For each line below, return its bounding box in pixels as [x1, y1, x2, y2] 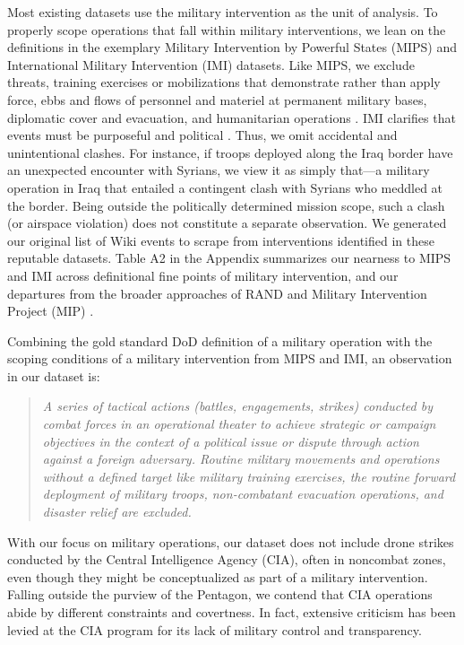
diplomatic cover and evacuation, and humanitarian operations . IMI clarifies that [7, 108, 456, 126]
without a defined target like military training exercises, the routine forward [42, 466, 456, 485]
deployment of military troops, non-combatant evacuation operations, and [42, 484, 443, 503]
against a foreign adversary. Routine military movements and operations [42, 449, 440, 468]
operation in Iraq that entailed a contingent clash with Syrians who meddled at [7, 178, 443, 196]
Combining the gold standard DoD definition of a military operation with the [7, 331, 433, 350]
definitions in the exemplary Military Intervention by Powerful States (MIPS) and [7, 38, 458, 57]
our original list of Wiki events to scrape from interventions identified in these [7, 231, 434, 249]
